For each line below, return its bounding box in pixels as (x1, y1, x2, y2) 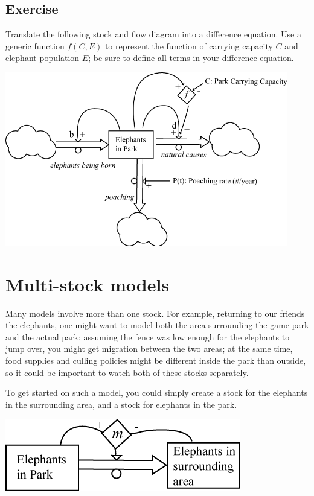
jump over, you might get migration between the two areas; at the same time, (5, 342, 293, 355)
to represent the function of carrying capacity (104, 39, 273, 52)
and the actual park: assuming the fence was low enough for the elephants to (5, 330, 290, 343)
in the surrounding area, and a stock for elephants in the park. (5, 398, 237, 410)
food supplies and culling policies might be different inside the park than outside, (5, 354, 306, 367)
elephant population (5, 51, 80, 64)
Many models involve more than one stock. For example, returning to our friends (5, 307, 305, 319)
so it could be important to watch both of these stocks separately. (5, 366, 249, 378)
